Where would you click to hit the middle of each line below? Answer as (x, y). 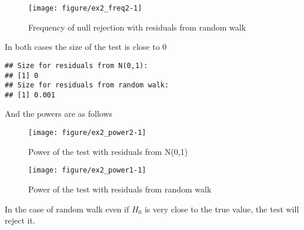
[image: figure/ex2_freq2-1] (85, 8)
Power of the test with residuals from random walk (120, 189)
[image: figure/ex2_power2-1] (87, 133)
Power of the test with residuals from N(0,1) (108, 151)
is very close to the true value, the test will (222, 209)
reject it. (20, 220)
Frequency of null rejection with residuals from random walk (137, 27)
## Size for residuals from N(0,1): (76, 65)
